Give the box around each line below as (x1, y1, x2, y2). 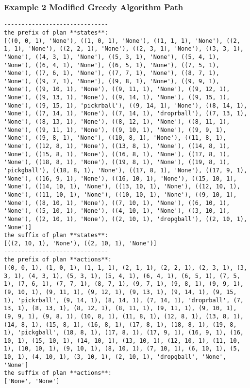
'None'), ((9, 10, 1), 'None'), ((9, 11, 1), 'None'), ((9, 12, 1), (4, 86, 230, 93)
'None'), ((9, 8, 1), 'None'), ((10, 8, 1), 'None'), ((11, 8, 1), (4, 134, 227, 142)
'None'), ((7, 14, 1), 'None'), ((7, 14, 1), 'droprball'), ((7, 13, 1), (4, 110, 248, 117)
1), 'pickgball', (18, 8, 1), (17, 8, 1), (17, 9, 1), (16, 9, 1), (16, (4, 329, 244, 336)
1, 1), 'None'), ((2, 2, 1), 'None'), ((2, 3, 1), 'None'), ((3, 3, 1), (4, 45, 244, 53)
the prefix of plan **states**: (4, 29, 108, 36)
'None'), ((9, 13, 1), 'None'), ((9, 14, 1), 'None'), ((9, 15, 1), (4, 94, 230, 101)
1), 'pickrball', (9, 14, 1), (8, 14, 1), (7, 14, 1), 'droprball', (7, (4, 296, 244, 304)
